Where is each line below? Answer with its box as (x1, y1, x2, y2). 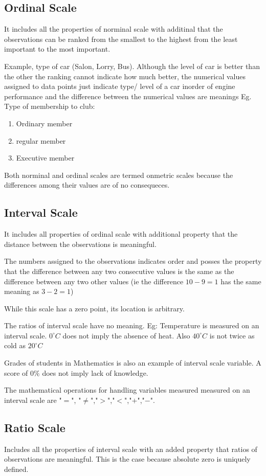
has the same (220, 276, 261, 286)
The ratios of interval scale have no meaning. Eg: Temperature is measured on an (4, 320, 259, 331)
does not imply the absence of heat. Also (62, 330, 190, 341)
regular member (16, 135, 66, 146)
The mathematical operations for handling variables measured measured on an (4, 384, 250, 395)
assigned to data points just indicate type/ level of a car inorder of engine (4, 81, 235, 92)
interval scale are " (4, 394, 62, 405)
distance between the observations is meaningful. (4, 238, 157, 249)
